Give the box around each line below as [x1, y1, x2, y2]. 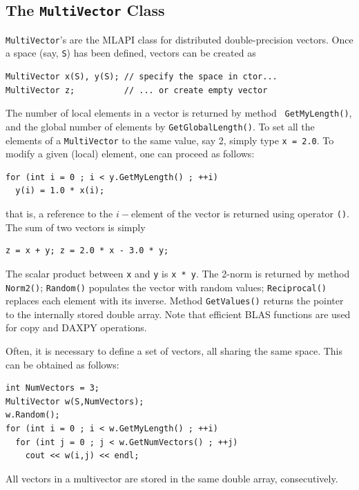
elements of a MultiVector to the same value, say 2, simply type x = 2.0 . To [6, 133, 334, 147]
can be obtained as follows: [6, 357, 119, 371]
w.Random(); [6, 410, 60, 420]
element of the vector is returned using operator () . [130, 206, 350, 221]
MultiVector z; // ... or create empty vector [6, 85, 268, 95]
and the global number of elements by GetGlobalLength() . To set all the [6, 119, 315, 133]
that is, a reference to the [6, 206, 113, 221]
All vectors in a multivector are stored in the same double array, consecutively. [6, 471, 338, 485]
